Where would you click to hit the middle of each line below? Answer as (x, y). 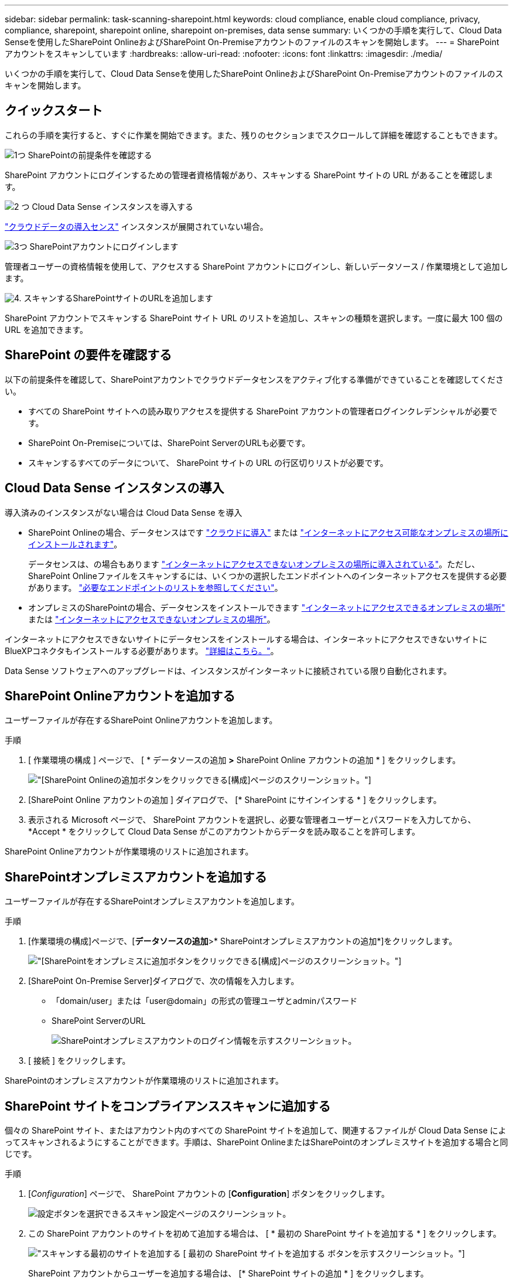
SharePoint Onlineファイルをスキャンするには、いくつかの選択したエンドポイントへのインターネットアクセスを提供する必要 (268, 576)
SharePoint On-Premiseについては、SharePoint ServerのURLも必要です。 (169, 442)
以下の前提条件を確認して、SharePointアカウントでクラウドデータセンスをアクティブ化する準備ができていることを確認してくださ (254, 379)
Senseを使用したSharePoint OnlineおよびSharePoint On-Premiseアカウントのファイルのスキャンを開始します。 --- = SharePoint (252, 42)
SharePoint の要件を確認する (88, 355)
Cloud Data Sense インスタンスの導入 (114, 488)
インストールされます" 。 (75, 544)
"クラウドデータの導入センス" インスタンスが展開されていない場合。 (136, 226)
